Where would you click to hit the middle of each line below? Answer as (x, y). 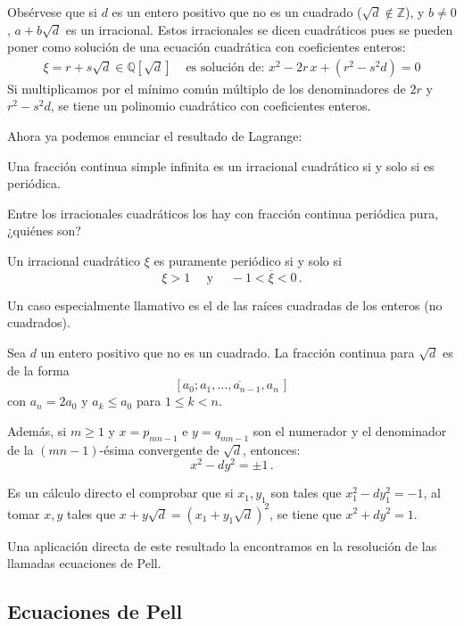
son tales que (306, 493)
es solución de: (225, 67)
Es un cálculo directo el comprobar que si (120, 493)
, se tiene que (306, 513)
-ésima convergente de (159, 449)
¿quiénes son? (44, 231)
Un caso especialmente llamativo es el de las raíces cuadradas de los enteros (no (225, 305)
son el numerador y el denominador (350, 430)
